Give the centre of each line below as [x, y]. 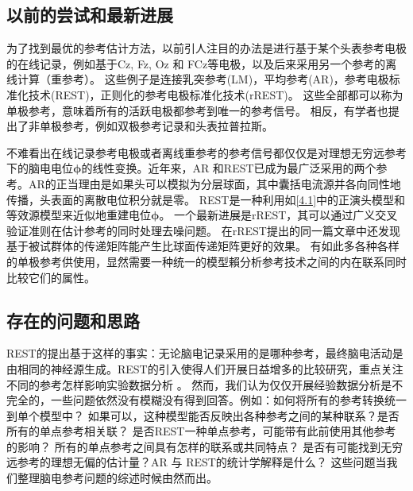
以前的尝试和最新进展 [90, 15]
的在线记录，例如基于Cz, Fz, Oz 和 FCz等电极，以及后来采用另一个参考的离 [202, 63]
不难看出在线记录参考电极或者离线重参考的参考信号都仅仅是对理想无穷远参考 [206, 152]
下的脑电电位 [40, 168]
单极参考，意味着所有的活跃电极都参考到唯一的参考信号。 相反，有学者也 [197, 110]
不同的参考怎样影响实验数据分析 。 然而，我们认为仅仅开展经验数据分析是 [199, 384]
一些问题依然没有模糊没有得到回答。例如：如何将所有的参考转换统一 [228, 400]
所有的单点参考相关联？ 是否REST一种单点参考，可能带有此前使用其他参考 [201, 431]
